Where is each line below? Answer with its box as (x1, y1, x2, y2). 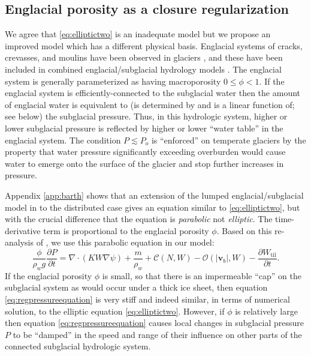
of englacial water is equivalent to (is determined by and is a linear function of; (5, 98, 295, 110)
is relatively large (235, 304, 298, 317)
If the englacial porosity (5, 269, 92, 282)
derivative (5, 224, 41, 237)
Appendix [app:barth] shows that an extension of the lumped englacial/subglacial (5, 189, 304, 201)
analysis (5, 236, 34, 249)
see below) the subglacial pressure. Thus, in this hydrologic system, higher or (5, 110, 288, 122)
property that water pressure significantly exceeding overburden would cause (5, 145, 286, 158)
